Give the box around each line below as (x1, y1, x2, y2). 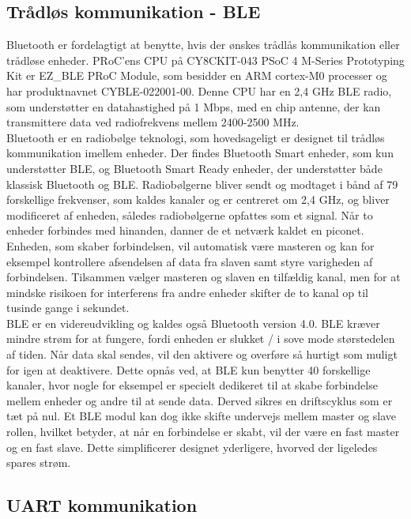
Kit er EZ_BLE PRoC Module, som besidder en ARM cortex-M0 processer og (6, 67, 387, 84)
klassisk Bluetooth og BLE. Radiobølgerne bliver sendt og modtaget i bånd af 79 (6, 175, 398, 192)
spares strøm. (6, 454, 71, 471)
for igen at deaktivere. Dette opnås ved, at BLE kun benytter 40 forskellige (6, 361, 371, 378)
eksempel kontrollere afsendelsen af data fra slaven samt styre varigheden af (6, 253, 373, 269)
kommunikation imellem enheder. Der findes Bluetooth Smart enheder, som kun (6, 145, 394, 161)
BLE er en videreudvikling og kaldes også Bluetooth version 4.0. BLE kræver (6, 314, 380, 331)
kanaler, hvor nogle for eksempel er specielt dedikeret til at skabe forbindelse (6, 377, 378, 393)
